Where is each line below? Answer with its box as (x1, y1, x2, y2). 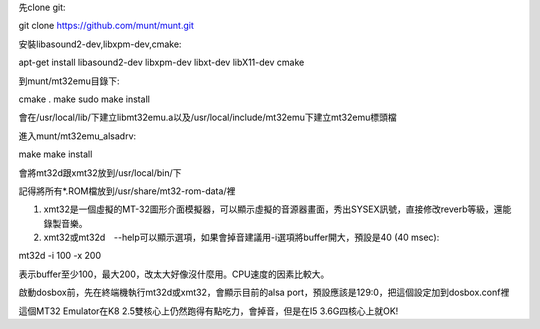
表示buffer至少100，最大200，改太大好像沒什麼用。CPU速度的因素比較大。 (18, 268, 330, 280)
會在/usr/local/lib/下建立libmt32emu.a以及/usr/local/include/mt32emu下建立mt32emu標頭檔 (18, 111, 397, 124)
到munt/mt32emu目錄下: (18, 75, 120, 87)
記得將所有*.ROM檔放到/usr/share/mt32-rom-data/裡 (18, 185, 236, 197)
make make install (18, 148, 93, 160)
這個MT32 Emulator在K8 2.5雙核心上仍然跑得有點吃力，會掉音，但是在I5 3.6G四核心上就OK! (18, 305, 399, 317)
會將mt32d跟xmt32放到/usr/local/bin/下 (18, 166, 182, 179)
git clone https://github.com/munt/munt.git (18, 20, 195, 32)
